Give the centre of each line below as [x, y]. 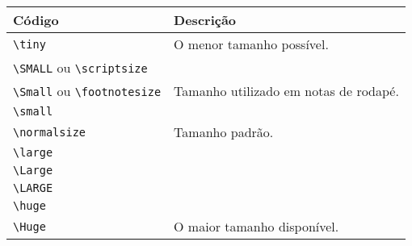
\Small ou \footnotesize [87, 91]
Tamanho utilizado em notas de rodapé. [286, 91]
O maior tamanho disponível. [256, 226]
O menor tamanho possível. [251, 44]
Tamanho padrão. [224, 132]
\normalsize [50, 132]
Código [36, 20]
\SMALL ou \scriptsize [80, 67]
